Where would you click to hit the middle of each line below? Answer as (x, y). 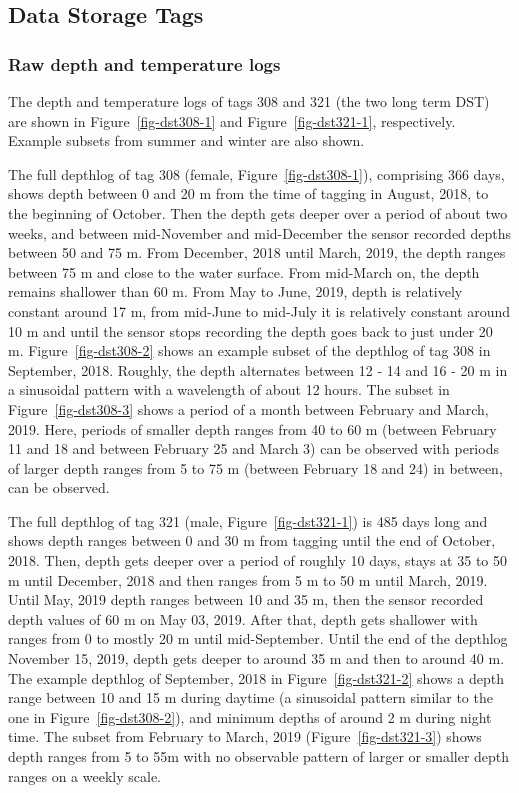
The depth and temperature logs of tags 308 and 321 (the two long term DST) (249, 101)
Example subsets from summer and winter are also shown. (186, 140)
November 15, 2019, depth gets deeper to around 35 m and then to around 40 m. (256, 658)
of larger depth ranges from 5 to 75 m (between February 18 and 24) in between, (255, 467)
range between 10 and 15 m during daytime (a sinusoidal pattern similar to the (250, 697)
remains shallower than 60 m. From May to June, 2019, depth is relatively (235, 291)
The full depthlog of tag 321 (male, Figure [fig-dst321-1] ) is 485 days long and (248, 520)
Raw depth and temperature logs (144, 63)
